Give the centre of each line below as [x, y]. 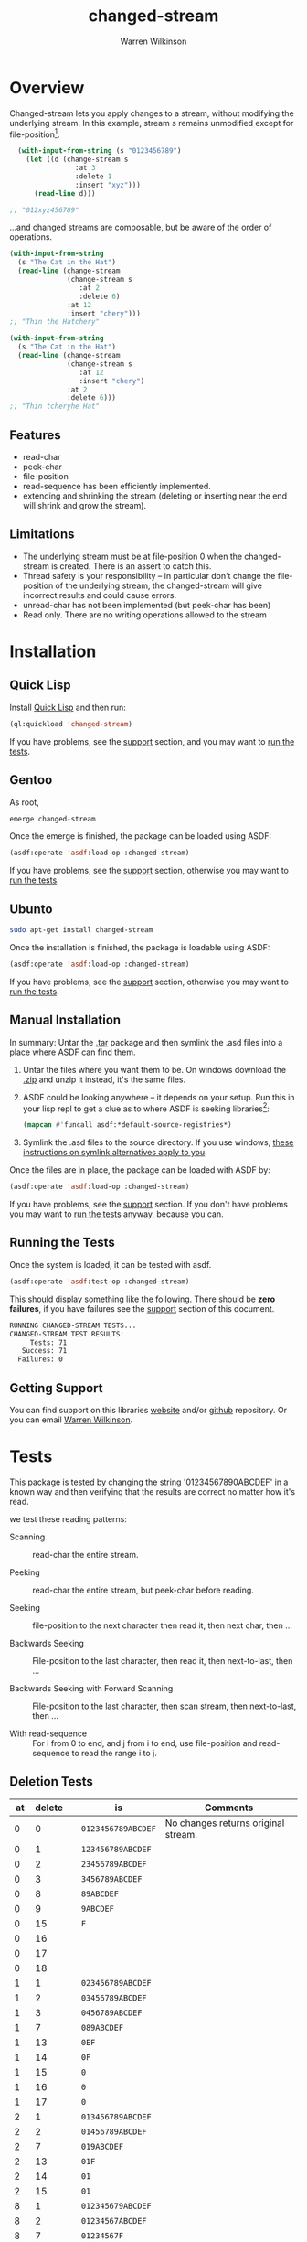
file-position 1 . [35, 134]
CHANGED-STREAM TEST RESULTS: [67, 1334]
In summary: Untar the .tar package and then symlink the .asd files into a [146, 1042]
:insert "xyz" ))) [108, 185]
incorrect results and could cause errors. [100, 595]
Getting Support [56, 1388]
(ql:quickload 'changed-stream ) [71, 724]
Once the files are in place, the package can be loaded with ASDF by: [140, 1170]
